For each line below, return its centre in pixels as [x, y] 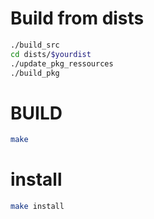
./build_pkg [35, 73]
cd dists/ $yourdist [51, 54]
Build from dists [77, 18]
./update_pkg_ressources [62, 63]
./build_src [35, 45]
